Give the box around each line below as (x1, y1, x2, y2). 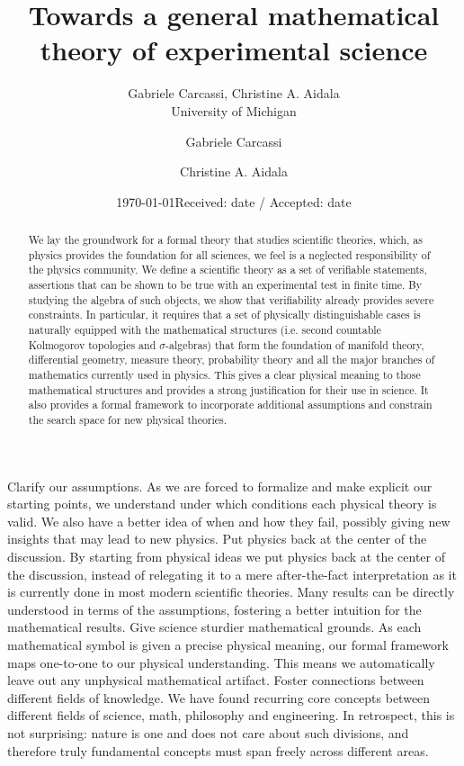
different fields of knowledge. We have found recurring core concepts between (7, 688, 431, 707)
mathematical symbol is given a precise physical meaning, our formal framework (7, 635, 449, 653)
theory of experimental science (40, 32, 428, 68)
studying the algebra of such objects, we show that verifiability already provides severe (28, 292, 434, 307)
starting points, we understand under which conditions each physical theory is (7, 494, 437, 513)
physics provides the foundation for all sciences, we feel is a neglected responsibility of (28, 247, 431, 262)
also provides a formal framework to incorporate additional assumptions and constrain (28, 397, 433, 412)
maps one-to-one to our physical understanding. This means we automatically (7, 653, 435, 671)
